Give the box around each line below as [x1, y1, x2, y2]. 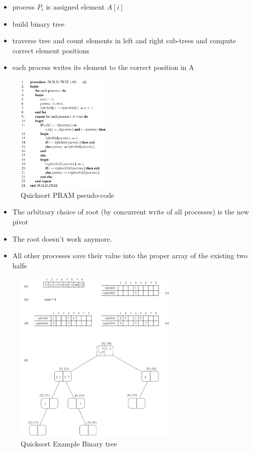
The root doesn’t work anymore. [12, 233, 112, 244]
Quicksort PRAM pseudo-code [21, 189, 115, 200]
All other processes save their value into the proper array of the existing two [12, 250, 248, 261]
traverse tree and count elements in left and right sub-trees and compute [12, 35, 236, 46]
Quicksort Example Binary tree [21, 438, 117, 449]
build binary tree [12, 18, 64, 29]
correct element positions [12, 45, 90, 55]
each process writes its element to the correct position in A [12, 62, 194, 72]
